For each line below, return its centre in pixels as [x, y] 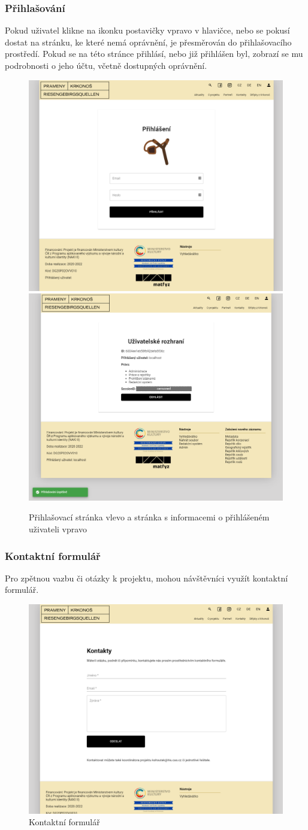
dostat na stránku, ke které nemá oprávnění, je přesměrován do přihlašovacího [148, 42]
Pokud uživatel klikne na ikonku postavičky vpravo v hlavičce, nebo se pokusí [147, 30]
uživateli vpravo [58, 529]
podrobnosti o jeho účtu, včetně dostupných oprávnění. [106, 65]
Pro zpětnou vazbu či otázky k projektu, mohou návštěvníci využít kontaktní [147, 578]
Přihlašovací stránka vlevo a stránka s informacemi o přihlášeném [149, 517]
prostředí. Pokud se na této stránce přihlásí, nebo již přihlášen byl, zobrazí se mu [154, 54]
